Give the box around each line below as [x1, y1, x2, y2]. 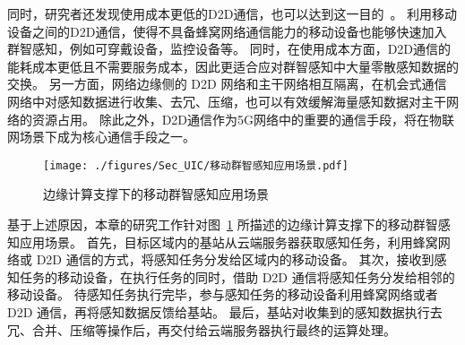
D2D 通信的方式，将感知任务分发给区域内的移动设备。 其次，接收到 [36, 250, 435, 269]
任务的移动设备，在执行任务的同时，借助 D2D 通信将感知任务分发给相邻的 [19, 267, 455, 286]
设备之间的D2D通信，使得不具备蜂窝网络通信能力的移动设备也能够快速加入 [7, 22, 447, 40]
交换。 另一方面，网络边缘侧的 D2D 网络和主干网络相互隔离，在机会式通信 [7, 74, 447, 93]
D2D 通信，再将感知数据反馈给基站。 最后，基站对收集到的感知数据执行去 [7, 302, 443, 321]
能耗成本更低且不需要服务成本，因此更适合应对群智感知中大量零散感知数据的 [7, 56, 459, 75]
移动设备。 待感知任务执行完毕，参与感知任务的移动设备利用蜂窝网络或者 [7, 285, 438, 304]
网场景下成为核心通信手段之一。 [7, 127, 195, 146]
